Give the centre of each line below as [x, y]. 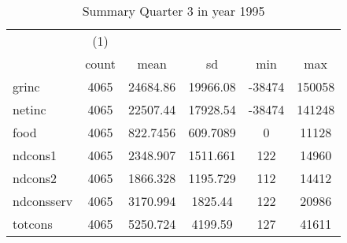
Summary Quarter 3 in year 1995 [173, 11]
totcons [33, 224]
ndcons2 [35, 178]
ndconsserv [43, 201]
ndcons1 [35, 155]
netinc [30, 109]
